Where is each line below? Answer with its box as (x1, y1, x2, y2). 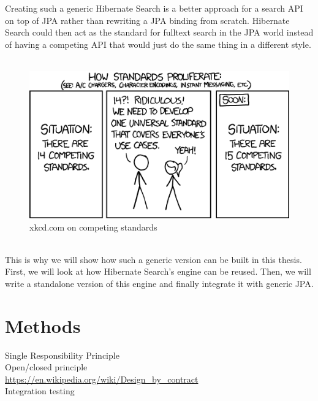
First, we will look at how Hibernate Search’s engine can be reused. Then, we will (5, 265, 311, 278)
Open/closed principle (5, 361, 88, 373)
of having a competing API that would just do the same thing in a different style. (5, 37, 311, 50)
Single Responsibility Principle (5, 348, 119, 361)
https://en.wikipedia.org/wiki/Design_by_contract (5, 372, 199, 385)
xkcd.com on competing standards (29, 220, 157, 233)
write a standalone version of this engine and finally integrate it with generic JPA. (5, 277, 314, 289)
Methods (5, 313, 81, 338)
